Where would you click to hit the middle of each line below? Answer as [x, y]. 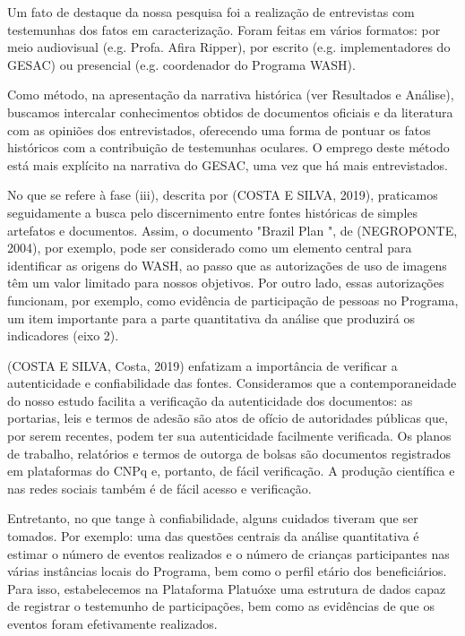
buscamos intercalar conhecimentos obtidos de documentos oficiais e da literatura [230, 112]
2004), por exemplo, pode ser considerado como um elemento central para [210, 248]
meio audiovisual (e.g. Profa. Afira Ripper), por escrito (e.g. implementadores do [229, 47]
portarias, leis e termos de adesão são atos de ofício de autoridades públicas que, [228, 418]
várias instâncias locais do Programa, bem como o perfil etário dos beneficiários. [227, 571]
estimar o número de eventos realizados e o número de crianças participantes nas [228, 553]
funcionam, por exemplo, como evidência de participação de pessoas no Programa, [233, 300]
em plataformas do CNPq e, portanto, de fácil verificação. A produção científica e [231, 471]
